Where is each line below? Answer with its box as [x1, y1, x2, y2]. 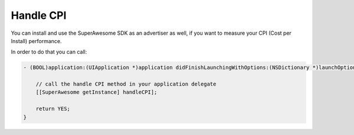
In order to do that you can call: [11, 48, 87, 55]
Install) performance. [11, 37, 62, 44]
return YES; [35, 106, 71, 112]
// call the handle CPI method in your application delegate [35, 81, 217, 88]
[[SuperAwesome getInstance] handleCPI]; [35, 89, 158, 96]
